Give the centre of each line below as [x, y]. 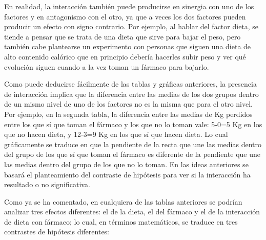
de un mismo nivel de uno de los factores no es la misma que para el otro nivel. [129, 104]
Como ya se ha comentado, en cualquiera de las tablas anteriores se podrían [123, 201]
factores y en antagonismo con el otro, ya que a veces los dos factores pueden [125, 16]
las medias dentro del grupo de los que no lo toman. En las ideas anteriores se [126, 164]
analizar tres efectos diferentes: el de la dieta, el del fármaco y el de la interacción [132, 212]
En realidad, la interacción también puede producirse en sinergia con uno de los [129, 6]
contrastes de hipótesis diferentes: [57, 232]
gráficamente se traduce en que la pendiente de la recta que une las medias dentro [133, 144]
